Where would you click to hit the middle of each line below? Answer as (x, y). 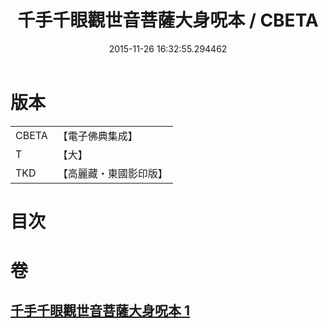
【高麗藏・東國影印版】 (112, 173)
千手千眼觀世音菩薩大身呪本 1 (100, 311)
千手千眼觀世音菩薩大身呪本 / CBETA (168, 20)
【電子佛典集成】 (97, 136)
